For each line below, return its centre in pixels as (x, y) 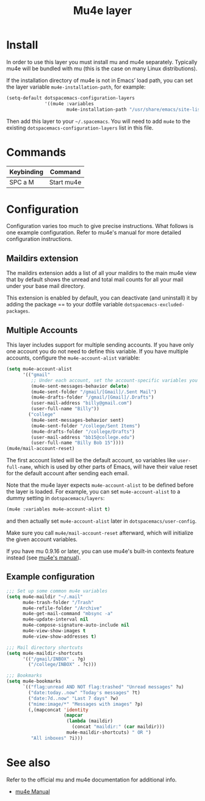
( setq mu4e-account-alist (39, 369)
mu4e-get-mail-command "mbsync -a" (68, 614)
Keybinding (27, 172)
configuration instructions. (40, 239)
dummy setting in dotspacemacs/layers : (56, 498)
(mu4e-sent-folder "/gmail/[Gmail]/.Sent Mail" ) (94, 392)
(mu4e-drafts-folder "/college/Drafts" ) (83, 432)
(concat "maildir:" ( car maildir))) (118, 727)
